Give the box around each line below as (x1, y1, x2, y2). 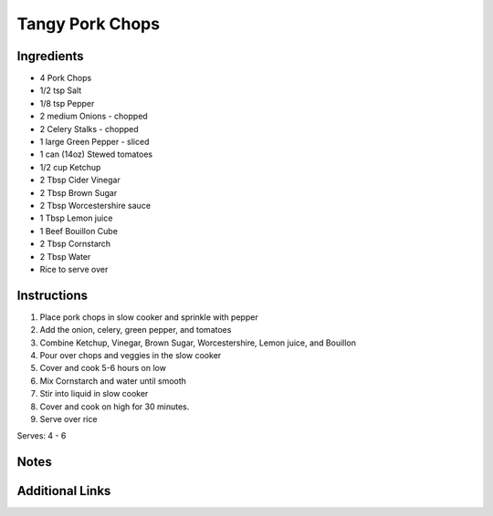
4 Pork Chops (39, 73, 92, 84)
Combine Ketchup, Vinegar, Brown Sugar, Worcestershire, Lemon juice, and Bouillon (39, 337, 356, 348)
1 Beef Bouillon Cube (39, 225, 119, 236)
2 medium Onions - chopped (39, 110, 148, 122)
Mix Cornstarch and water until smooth (39, 375, 187, 387)
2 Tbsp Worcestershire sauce (39, 200, 151, 211)
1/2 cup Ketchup (39, 161, 101, 172)
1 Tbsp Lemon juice (39, 212, 113, 223)
